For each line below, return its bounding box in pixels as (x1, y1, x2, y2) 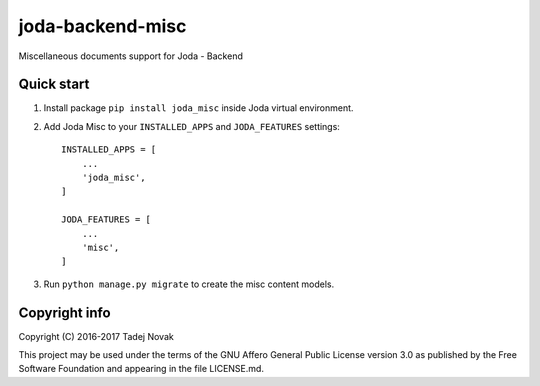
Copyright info (18, 304, 111, 321)
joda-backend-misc (18, 15, 187, 37)
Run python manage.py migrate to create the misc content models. (43, 278, 335, 290)
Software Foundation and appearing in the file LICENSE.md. (18, 363, 265, 375)
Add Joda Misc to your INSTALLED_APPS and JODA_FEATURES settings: (43, 120, 340, 132)
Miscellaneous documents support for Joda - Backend (18, 50, 244, 62)
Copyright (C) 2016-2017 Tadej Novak (18, 330, 174, 342)
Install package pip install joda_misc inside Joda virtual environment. (43, 102, 354, 114)
